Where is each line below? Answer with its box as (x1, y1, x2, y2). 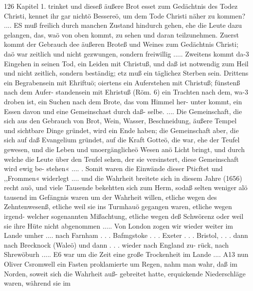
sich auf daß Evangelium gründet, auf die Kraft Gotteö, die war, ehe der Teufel (4, 135, 240, 145)
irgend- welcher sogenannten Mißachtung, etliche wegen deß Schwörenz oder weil (4, 211, 244, 221)
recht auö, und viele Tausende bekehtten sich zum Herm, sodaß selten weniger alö (4, 182, 248, 193)
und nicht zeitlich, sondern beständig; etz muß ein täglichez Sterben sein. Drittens (4, 68, 249, 78)
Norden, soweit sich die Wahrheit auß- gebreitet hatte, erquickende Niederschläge (4, 268, 246, 278)
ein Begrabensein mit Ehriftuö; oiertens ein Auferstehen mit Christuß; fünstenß (4, 77, 240, 87)
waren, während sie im (4, 278, 71, 288)
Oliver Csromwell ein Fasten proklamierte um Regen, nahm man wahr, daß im (4, 259, 237, 269)
